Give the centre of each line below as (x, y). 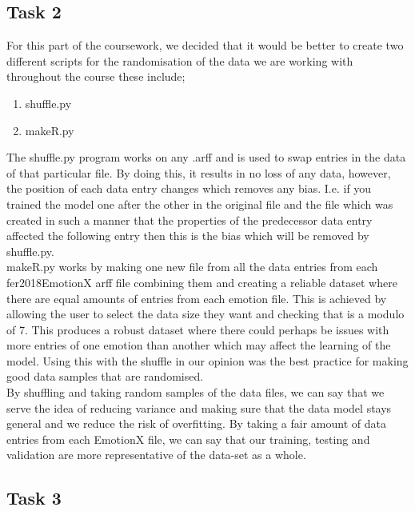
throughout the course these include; (96, 76)
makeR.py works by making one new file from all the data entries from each (192, 267)
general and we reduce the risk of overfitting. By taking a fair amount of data (196, 423)
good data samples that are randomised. (105, 376)
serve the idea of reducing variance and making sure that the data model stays (199, 407)
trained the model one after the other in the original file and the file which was (200, 204)
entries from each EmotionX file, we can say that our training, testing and (188, 439)
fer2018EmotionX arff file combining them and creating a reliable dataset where (202, 282)
